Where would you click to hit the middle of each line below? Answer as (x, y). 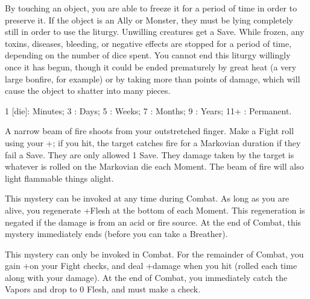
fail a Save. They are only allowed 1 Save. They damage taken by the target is (150, 154)
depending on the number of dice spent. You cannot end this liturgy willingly (148, 55)
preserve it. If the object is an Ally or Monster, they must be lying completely (149, 20)
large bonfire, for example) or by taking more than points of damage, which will (153, 79)
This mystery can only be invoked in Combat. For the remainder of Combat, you (154, 254)
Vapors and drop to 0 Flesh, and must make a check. (103, 289)
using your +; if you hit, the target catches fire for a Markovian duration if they (153, 142)
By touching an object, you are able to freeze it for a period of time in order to (151, 8)
